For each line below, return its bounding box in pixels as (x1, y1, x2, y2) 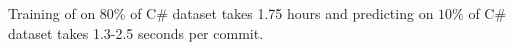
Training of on (8, 3, 96, 23)
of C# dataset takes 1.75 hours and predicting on (130, 3, 434, 23)
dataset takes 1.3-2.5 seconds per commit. (8, 22, 264, 43)
